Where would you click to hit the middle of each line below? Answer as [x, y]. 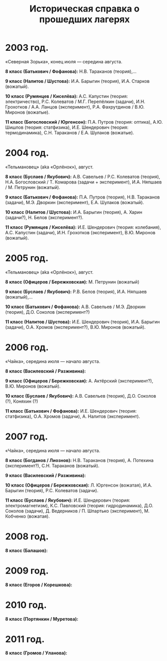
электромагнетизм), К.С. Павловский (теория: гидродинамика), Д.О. [79, 505]
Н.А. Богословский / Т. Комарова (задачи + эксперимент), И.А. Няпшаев [83, 182]
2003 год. [27, 48]
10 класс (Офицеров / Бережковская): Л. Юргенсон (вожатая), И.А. [79, 485]
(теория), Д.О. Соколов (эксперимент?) [48, 312]
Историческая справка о [85, 9]
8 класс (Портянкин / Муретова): [42, 619]
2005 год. [27, 258]
